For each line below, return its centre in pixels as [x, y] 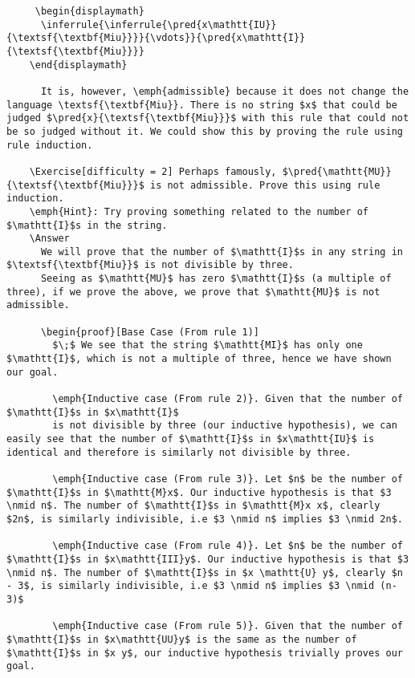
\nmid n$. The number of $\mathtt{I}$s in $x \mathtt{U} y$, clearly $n [205, 572]
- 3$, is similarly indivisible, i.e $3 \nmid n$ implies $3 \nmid [191, 586]
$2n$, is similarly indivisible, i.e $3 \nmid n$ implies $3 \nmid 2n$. [205, 519]
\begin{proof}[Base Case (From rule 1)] [150, 332]
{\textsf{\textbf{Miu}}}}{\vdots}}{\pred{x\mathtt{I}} [156, 38]
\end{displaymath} [78, 65]
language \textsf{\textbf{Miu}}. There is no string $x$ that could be [202, 105]
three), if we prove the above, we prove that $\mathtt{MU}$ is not [193, 292]
